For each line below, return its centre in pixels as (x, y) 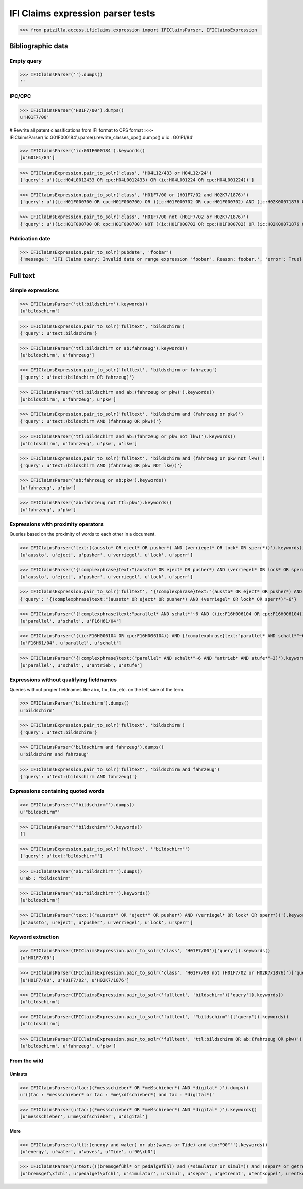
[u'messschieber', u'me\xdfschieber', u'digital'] (84, 1116)
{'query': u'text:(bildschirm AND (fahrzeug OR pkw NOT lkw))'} (101, 465)
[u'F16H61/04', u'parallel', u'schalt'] (70, 643)
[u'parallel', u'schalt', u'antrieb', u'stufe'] (81, 665)
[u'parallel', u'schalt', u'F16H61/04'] (70, 621)
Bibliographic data (39, 46)
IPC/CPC (20, 96)
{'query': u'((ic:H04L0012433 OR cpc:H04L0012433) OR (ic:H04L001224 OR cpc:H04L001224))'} (137, 180)
